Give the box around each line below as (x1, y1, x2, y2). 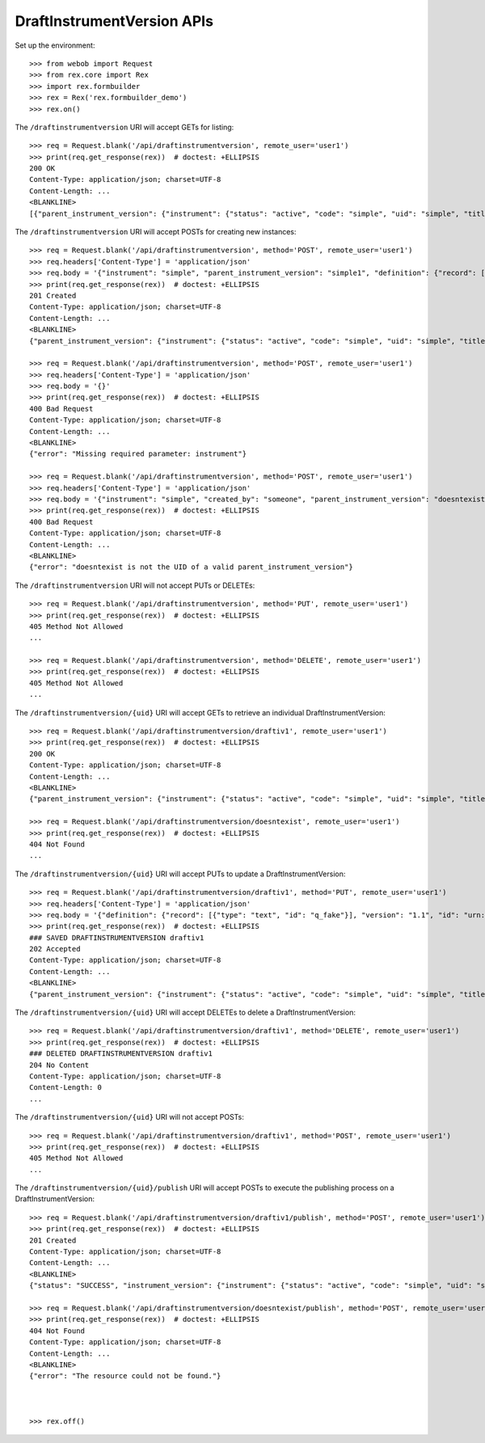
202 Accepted (29, 944, 81, 954)
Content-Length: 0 (29, 1083, 103, 1092)
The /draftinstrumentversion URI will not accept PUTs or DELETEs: (15, 580, 255, 590)
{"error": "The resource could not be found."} (29, 1371, 221, 1381)
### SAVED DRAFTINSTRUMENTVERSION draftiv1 (29, 933, 205, 942)
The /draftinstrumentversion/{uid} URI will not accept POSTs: (15, 1112, 244, 1122)
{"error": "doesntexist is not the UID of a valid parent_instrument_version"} (29, 563, 353, 572)
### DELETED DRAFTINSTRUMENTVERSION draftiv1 (29, 1049, 213, 1058)
